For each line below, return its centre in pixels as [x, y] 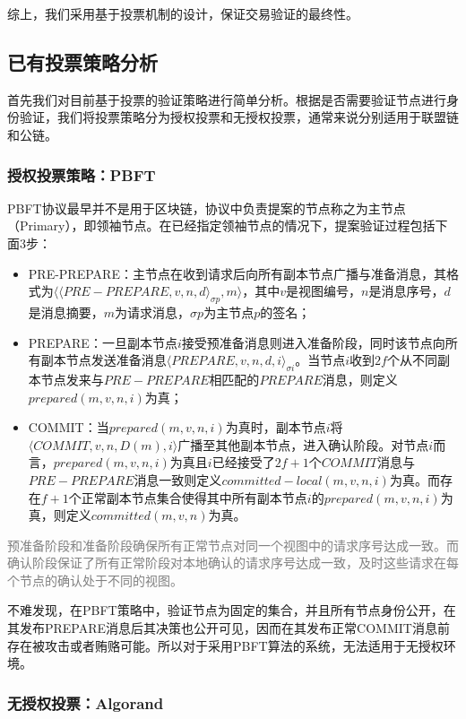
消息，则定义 [360, 379]
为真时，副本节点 [276, 427]
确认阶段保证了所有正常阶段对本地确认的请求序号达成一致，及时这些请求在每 [233, 563]
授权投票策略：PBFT [82, 174]
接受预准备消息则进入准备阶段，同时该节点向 [313, 342]
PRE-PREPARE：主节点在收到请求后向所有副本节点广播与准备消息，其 [237, 273]
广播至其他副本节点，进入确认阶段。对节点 [303, 444]
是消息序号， [406, 291]
